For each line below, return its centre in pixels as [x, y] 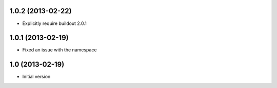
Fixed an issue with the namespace [60, 50]
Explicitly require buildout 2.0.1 [54, 23]
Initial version [36, 77]
